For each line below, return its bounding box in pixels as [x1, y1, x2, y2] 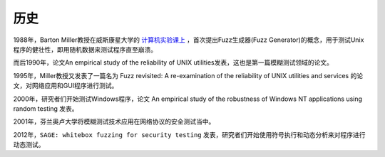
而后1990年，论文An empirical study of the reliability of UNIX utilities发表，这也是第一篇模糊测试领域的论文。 [13, 58, 333, 67]
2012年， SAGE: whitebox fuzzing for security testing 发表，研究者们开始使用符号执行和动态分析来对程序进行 [13, 130, 366, 139]
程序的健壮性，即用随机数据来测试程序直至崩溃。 [13, 45, 157, 53]
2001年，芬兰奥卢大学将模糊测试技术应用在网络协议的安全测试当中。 [13, 117, 215, 126]
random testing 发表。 [13, 104, 78, 113]
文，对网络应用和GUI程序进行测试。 [13, 82, 118, 90]
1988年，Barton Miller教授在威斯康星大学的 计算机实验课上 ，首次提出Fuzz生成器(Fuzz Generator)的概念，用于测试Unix [13, 36, 364, 44]
